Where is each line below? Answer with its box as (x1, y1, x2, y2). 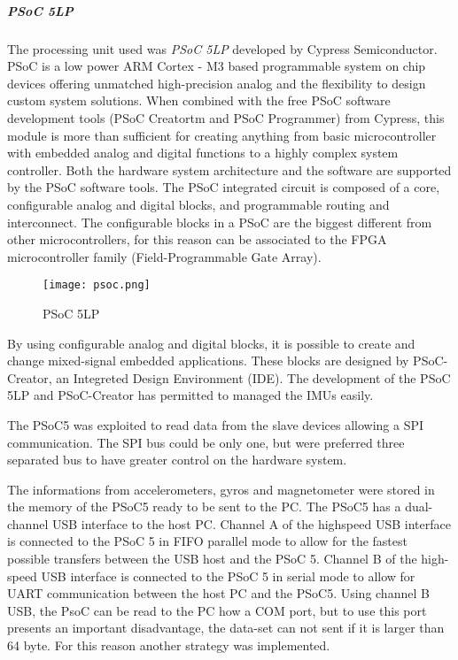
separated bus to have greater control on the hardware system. (7, 450, 347, 469)
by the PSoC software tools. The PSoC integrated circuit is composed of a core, (7, 178, 440, 196)
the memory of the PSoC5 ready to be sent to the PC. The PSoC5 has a (7, 497, 401, 516)
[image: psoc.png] (43, 279, 151, 292)
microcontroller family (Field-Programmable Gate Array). (7, 247, 322, 265)
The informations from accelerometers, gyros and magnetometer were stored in (7, 480, 435, 498)
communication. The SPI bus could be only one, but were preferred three (7, 433, 405, 451)
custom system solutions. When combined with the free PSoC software (7, 91, 391, 110)
